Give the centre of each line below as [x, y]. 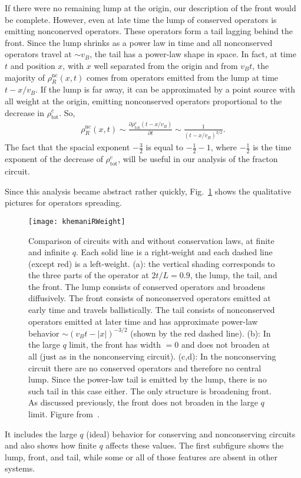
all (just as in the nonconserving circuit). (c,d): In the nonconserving [152, 356]
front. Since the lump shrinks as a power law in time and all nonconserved [139, 42]
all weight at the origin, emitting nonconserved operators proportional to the [143, 100]
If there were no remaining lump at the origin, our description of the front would [150, 8]
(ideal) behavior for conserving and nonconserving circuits [191, 434]
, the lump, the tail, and [234, 275]
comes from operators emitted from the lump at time [183, 77]
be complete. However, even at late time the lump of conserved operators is [141, 19]
